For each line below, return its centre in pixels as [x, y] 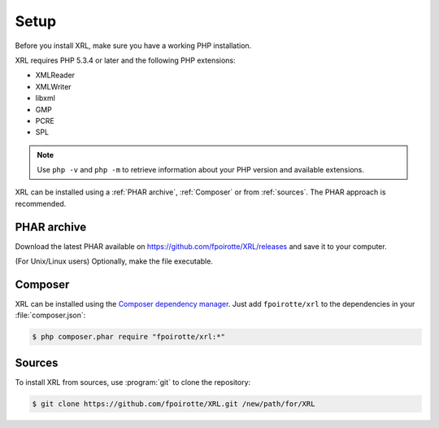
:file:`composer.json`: [50, 315]
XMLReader [55, 75]
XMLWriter [54, 86]
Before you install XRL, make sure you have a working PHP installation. [133, 46]
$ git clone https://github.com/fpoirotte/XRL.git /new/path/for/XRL [174, 404]
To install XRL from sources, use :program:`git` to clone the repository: [133, 382]
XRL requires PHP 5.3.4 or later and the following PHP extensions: [125, 60]
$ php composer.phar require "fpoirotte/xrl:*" [128, 337]
